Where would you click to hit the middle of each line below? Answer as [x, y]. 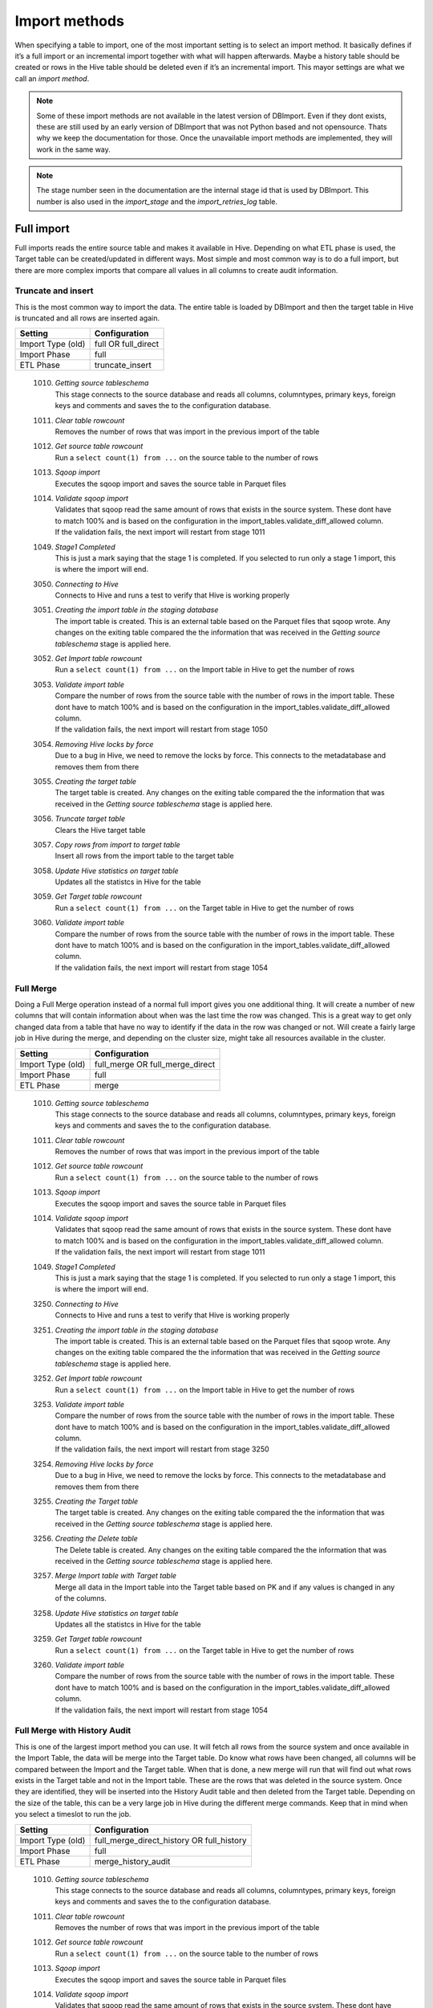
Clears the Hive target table [100, 830]
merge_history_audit [132, 1861]
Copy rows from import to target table [117, 844]
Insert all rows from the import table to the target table [144, 856]
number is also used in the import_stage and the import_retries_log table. [157, 202]
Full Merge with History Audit [73, 1731]
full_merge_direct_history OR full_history [171, 1840]
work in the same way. [74, 149]
